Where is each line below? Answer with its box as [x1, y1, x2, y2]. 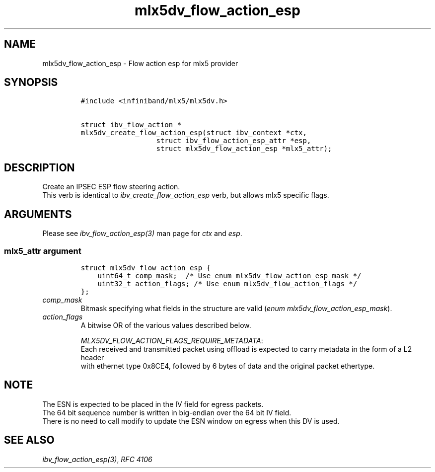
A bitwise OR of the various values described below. [80, 320, 251, 329]
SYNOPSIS [4, 76, 58, 89]
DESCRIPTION [4, 161, 75, 174]
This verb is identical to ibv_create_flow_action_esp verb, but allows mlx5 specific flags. [42, 191, 329, 200]
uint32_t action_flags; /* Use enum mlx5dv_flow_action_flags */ [97, 279, 358, 288]
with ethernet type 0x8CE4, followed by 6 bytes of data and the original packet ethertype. [80, 361, 375, 370]
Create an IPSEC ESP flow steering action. [42, 182, 180, 191]
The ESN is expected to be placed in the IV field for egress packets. [42, 399, 264, 408]
